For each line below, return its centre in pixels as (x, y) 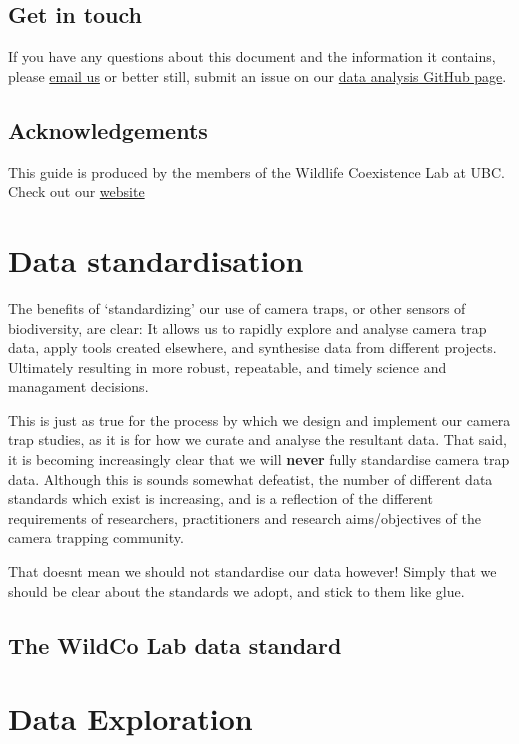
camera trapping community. (96, 537)
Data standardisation (156, 259)
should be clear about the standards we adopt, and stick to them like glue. (236, 590)
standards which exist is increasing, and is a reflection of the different (220, 498)
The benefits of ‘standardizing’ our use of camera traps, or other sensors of (237, 307)
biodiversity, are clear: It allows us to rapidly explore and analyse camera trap (247, 327)
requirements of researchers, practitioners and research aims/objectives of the (244, 517)
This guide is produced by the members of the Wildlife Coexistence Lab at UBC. (256, 171)
